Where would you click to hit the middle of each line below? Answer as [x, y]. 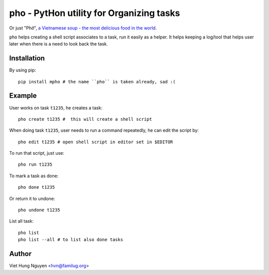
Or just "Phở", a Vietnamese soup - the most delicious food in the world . [83, 28]
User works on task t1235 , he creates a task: [56, 108]
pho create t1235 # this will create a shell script [85, 119]
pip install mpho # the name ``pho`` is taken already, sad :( [97, 82]
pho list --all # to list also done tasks [71, 240]
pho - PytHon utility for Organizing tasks [95, 13]
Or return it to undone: [32, 198]
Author [20, 254]
